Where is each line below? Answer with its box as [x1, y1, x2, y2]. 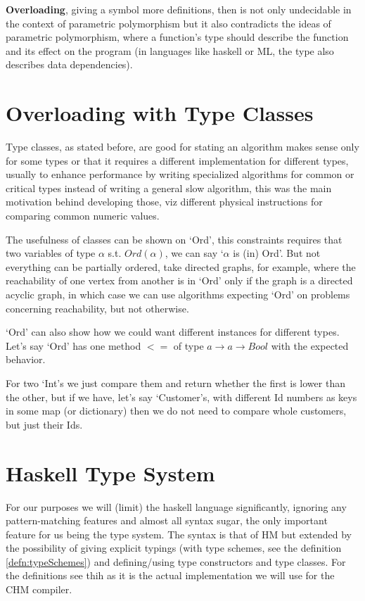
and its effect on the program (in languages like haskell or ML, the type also [6, 43, 334, 58]
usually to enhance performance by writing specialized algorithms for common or [6, 167, 354, 182]
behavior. [6, 352, 46, 367]
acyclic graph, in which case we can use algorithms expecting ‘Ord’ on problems [6, 287, 350, 302]
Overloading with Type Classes [6, 99, 314, 127]
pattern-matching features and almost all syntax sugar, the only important [6, 513, 328, 528]
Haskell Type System [6, 458, 215, 487]
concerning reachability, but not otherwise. [6, 300, 189, 315]
